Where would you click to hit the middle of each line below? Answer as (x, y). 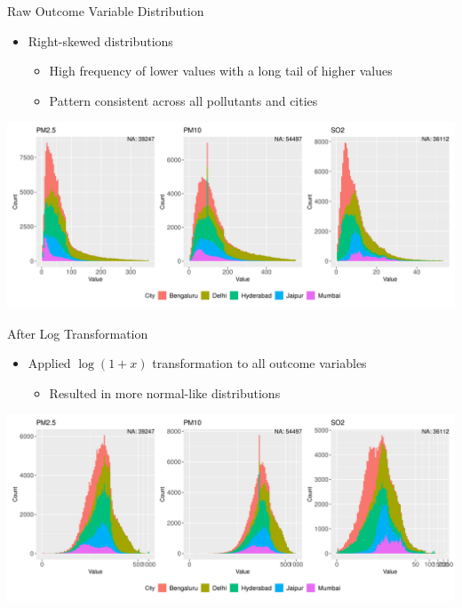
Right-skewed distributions (100, 40)
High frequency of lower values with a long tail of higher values (221, 71)
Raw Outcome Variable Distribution (106, 11)
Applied (49, 363)
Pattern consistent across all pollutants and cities (183, 100)
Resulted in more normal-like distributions (165, 392)
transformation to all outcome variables (259, 363)
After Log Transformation (78, 333)
